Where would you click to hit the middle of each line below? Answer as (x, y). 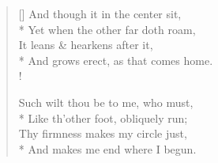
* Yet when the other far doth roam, (107, 29)
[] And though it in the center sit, (100, 13)
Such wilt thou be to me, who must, (106, 102)
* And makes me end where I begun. (107, 148)
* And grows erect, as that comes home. (116, 60)
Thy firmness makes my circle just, (103, 133)
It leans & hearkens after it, (86, 45)
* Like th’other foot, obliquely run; (103, 118)
